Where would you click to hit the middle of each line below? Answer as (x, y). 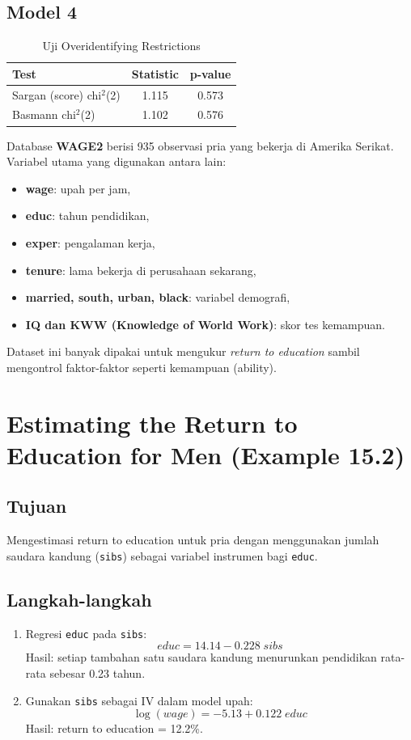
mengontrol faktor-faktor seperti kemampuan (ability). (142, 367)
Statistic (155, 73)
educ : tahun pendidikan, (87, 216)
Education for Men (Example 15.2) (206, 454)
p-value (210, 73)
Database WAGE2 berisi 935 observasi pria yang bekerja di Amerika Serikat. (200, 145)
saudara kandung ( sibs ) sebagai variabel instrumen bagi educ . (162, 555)
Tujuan (37, 506)
